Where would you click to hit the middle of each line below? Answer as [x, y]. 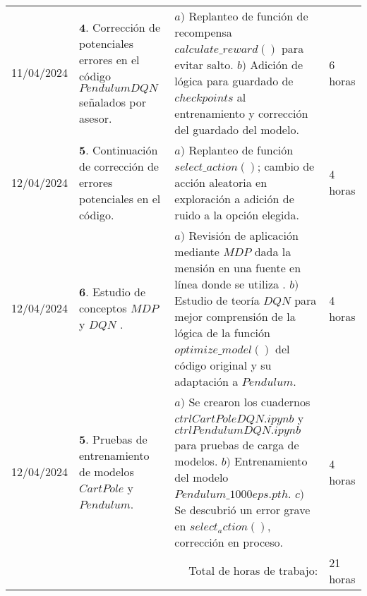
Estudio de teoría [217, 300]
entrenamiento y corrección [241, 113]
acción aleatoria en [221, 182]
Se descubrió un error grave [242, 509]
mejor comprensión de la [235, 316]
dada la [273, 251]
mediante [197, 251]
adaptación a [206, 381]
